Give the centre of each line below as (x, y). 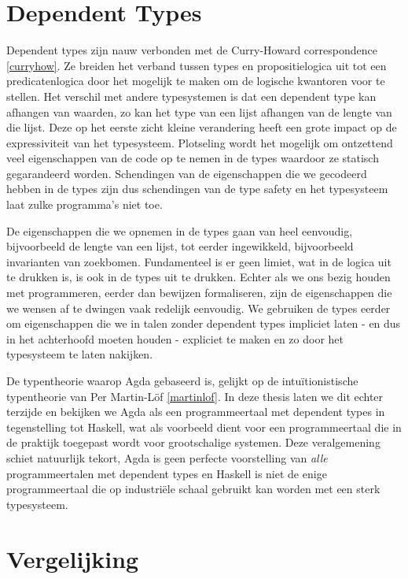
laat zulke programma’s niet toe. (85, 204)
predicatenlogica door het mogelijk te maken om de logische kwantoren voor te (196, 81)
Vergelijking (73, 558)
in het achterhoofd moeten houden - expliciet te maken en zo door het (175, 338)
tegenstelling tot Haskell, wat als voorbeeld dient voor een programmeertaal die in (204, 427)
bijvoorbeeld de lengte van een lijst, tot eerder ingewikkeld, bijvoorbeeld (180, 246)
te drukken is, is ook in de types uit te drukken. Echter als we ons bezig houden (198, 277)
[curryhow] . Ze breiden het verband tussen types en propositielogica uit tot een (197, 65)
